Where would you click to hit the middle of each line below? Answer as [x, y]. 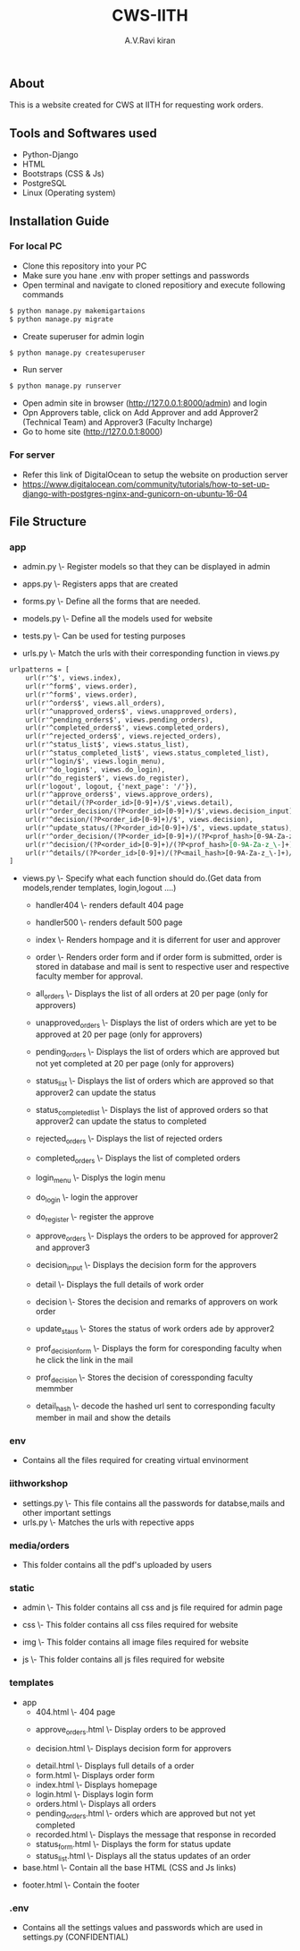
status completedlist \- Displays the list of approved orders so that [152, 1111]
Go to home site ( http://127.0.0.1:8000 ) [92, 432]
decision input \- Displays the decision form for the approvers [146, 1266]
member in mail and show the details [103, 1418]
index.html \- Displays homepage [96, 1785]
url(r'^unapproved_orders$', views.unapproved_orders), [132, 711]
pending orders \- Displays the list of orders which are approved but [157, 1053]
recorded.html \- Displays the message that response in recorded [156, 1835]
